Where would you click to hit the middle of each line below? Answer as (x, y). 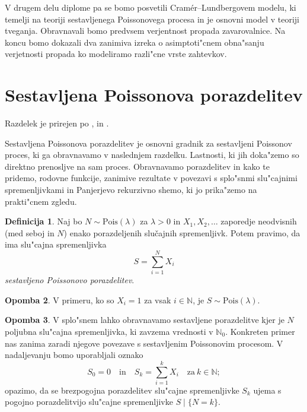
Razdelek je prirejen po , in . (57, 123)
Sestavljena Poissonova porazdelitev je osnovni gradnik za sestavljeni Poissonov (148, 143)
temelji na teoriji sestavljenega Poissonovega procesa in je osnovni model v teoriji (152, 19)
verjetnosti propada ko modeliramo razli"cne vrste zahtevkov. (116, 54)
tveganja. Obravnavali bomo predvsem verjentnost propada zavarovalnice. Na (145, 31)
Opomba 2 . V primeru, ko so (60, 300)
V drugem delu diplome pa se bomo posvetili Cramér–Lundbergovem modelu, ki (151, 7)
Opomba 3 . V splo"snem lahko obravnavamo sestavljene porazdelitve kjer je (145, 320)
